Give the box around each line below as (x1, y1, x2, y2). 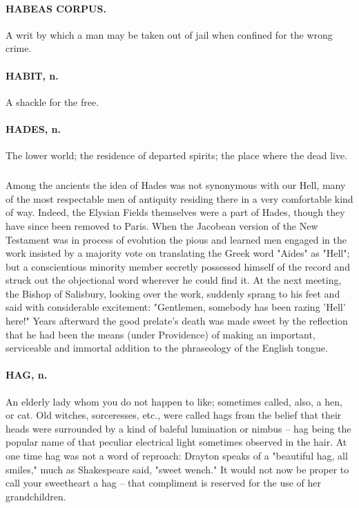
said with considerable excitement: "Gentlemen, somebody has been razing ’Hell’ (6, 300, 346, 314)
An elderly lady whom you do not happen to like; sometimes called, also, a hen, (6, 394, 342, 408)
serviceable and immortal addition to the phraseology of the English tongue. (6, 341, 328, 355)
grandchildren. (6, 489, 66, 503)
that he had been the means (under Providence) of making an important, (6, 327, 316, 341)
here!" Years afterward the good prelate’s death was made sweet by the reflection (6, 314, 348, 328)
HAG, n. (6, 368, 48, 382)
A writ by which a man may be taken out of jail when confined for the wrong (6, 27, 333, 42)
